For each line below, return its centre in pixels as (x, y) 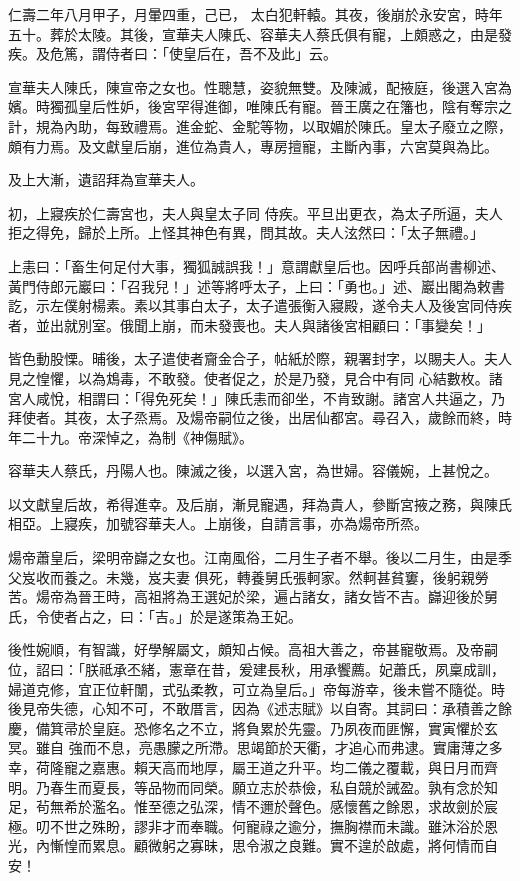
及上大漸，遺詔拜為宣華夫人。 (106, 179)
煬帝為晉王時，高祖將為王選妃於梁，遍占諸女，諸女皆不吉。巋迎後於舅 (266, 596)
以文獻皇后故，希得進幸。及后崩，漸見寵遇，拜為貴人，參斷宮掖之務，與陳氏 (260, 503)
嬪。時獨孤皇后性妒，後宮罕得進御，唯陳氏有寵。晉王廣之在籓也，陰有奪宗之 (260, 106)
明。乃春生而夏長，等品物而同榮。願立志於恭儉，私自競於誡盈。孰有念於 (246, 786)
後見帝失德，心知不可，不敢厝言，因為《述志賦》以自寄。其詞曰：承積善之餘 (260, 708)
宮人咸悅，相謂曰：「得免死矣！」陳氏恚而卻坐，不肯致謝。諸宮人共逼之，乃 (256, 397)
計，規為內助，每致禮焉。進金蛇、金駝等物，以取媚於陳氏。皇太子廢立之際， (260, 125)
